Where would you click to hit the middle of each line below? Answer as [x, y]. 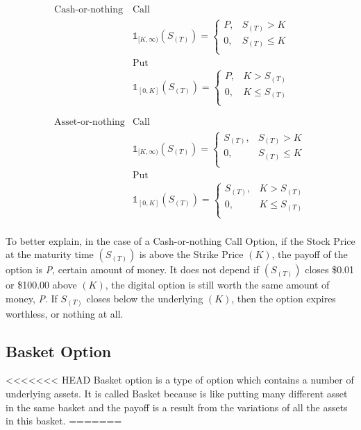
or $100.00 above [41, 285]
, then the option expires [284, 299]
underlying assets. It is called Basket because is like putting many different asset [177, 393]
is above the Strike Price [191, 254]
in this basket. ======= [64, 421]
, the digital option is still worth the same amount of [217, 285]
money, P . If [32, 299]
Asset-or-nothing [90, 122]
